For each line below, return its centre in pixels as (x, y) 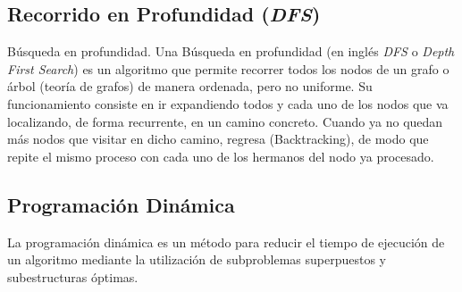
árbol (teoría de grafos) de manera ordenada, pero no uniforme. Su (190, 86)
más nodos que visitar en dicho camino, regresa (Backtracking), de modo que (218, 139)
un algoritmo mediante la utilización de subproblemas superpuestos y (197, 259)
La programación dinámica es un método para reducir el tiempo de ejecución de (226, 242)
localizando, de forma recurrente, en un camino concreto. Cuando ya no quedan (225, 121)
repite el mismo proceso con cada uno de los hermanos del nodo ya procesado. (221, 156)
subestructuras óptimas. (73, 276)
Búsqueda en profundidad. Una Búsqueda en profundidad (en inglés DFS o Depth (231, 51)
